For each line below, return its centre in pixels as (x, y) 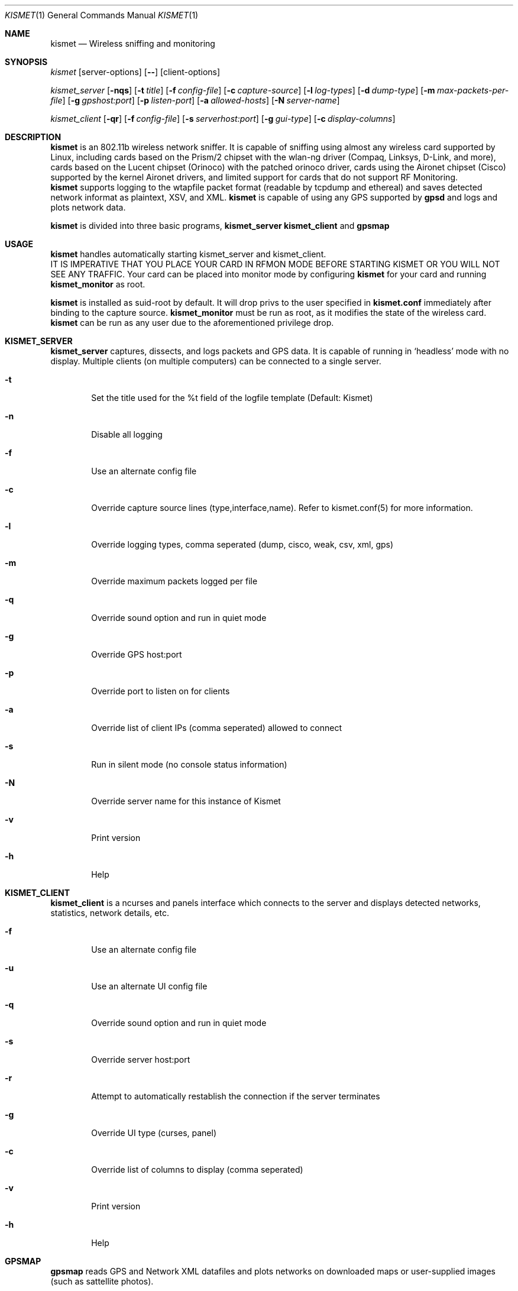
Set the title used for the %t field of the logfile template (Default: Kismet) (232, 398)
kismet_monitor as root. (98, 284)
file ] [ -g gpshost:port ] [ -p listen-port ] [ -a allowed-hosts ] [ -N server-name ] (195, 100)
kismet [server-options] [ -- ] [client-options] (135, 72)
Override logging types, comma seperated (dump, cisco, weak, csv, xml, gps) (242, 544)
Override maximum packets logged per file (174, 581)
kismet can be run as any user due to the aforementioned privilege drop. (192, 323)
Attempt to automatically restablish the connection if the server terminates (236, 1096)
